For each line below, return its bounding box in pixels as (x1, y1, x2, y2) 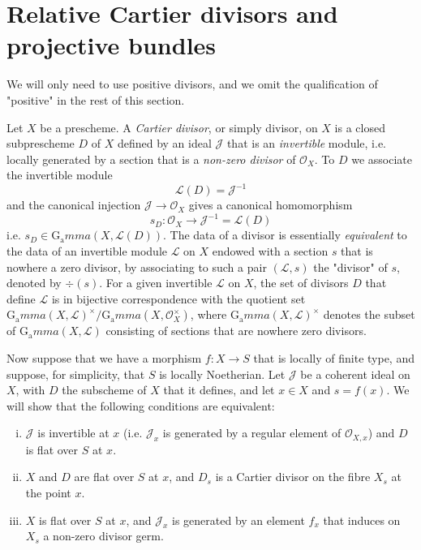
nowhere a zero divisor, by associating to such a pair (6, 258, 267, 275)
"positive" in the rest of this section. (6, 91, 185, 108)
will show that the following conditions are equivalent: (6, 397, 275, 414)
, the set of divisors (253, 274, 349, 291)
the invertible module (6, 166, 113, 183)
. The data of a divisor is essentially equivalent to (162, 226, 407, 243)
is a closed (334, 118, 385, 135)
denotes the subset (323, 306, 415, 323)
